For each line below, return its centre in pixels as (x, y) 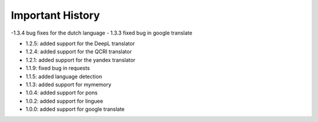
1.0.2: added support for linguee (64, 101)
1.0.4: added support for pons (62, 93)
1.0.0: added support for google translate (75, 109)
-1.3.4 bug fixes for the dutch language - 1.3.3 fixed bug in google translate (102, 33)
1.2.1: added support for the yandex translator (80, 60)
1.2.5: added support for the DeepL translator (80, 43)
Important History (55, 15)
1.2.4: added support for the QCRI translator (79, 52)
